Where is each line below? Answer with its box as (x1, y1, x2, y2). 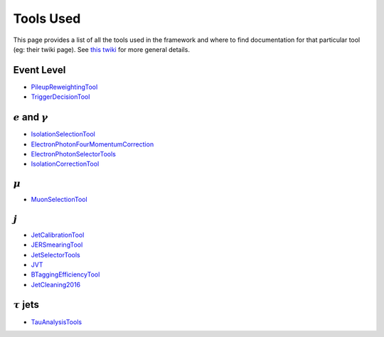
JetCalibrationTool (31, 230, 85, 239)
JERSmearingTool (31, 240, 83, 249)
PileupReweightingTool (31, 82, 98, 91)
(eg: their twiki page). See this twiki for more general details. (13, 45, 190, 53)
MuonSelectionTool (31, 196, 88, 204)
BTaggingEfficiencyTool (31, 270, 100, 279)
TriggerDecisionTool (31, 92, 90, 101)
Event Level (13, 64, 66, 76)
